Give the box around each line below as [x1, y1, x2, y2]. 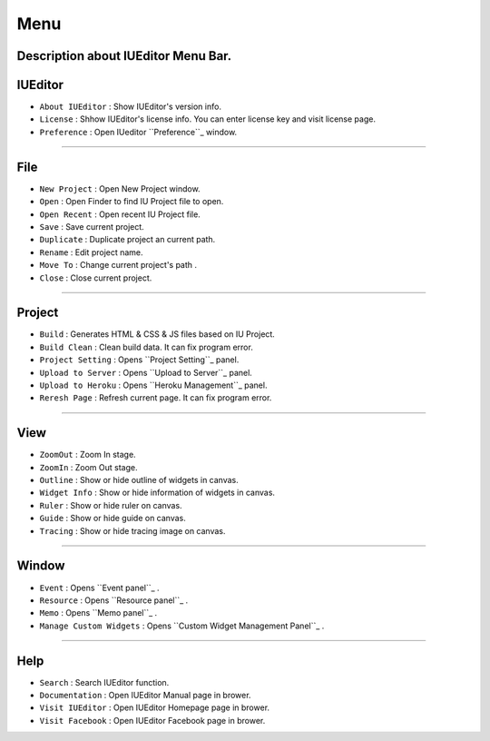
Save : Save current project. [39, 221, 144, 232]
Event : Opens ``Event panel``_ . [39, 582, 160, 593]
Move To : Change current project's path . [39, 260, 198, 271]
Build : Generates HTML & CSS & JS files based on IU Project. [39, 329, 276, 340]
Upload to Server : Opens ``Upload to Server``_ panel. [39, 367, 253, 378]
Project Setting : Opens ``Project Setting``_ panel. [39, 354, 240, 365]
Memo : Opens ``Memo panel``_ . [39, 608, 158, 618]
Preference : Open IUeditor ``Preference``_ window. [39, 126, 238, 137]
